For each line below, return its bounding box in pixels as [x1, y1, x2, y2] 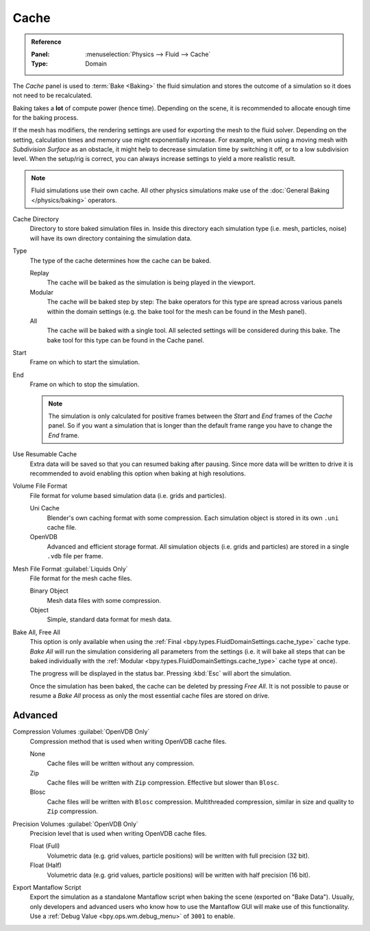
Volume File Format [12, 482, 68, 490]
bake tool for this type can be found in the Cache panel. [47, 336, 205, 344]
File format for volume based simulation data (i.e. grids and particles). [29, 491, 227, 499]
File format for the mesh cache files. [29, 574, 132, 582]
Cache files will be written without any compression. [47, 759, 195, 767]
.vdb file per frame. [47, 552, 103, 560]
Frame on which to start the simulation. [29, 358, 140, 367]
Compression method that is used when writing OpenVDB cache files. [29, 737, 227, 745]
